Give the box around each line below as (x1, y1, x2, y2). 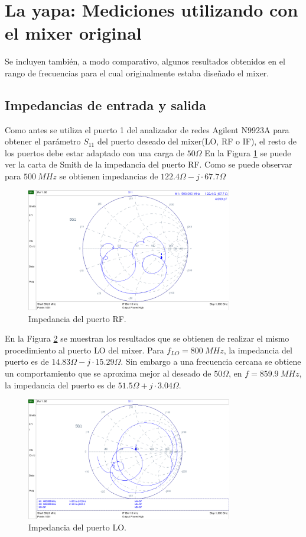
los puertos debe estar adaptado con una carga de (5, 146, 185, 159)
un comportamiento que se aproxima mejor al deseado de (5, 367, 211, 380)
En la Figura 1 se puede (204, 146, 291, 159)
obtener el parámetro (5, 135, 81, 147)
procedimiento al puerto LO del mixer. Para (5, 343, 164, 356)
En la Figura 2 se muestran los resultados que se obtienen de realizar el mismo (5, 332, 289, 345)
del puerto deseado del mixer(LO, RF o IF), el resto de (97, 135, 297, 147)
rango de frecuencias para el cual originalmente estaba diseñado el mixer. (5, 66, 269, 79)
